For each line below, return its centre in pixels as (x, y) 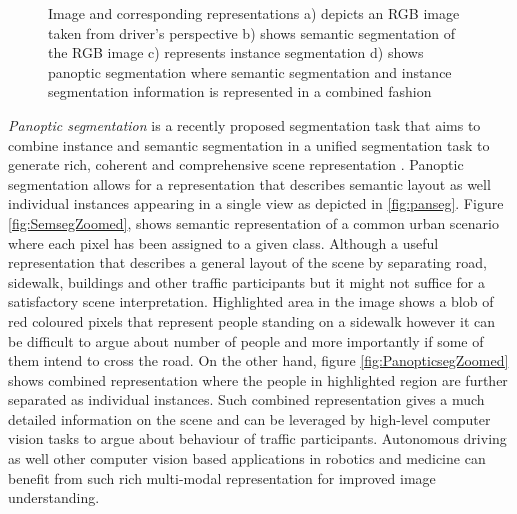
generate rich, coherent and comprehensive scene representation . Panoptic (236, 164)
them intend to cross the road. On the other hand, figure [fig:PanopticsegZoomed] (258, 360)
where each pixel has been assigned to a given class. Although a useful (223, 242)
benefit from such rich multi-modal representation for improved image (222, 477)
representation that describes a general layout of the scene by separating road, (247, 262)
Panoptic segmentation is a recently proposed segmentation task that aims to (244, 124)
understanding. (54, 497)
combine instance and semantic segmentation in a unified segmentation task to (249, 144)
